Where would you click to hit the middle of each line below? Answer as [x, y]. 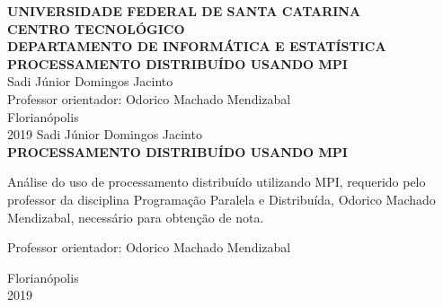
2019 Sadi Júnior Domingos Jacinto [105, 134]
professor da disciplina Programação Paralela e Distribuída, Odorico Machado [221, 199]
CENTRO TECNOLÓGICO [96, 28]
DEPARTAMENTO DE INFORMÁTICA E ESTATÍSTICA [197, 46]
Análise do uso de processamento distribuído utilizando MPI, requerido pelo [217, 182]
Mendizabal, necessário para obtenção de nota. [136, 217]
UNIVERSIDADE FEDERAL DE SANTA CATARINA [184, 11]
